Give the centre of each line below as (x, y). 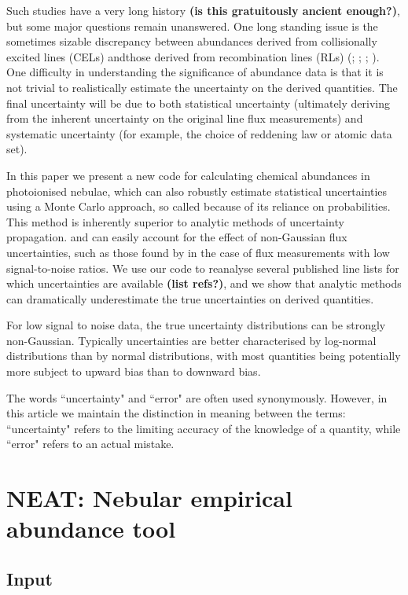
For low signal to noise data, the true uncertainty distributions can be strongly (196, 325)
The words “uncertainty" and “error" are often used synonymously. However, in (197, 397)
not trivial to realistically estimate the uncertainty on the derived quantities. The (202, 87)
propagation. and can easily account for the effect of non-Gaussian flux (177, 237)
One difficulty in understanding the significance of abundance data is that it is (195, 72)
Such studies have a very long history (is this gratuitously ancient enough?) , (203, 10)
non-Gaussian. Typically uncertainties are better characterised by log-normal (191, 340)
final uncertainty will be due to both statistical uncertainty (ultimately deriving (198, 103)
